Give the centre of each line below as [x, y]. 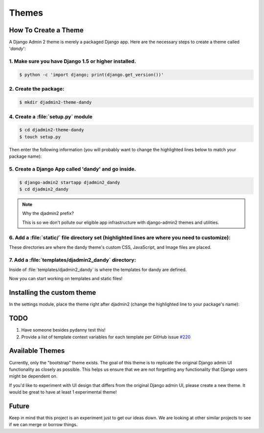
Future [19, 406]
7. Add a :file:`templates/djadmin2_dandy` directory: [73, 260]
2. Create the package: [37, 89]
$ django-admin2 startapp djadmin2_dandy [70, 182]
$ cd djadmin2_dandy [44, 189]
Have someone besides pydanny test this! [63, 330]
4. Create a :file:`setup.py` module [51, 117]
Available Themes [37, 351]
